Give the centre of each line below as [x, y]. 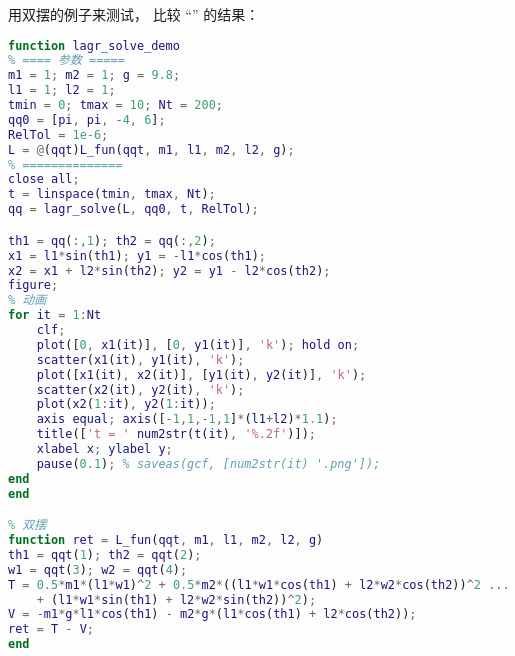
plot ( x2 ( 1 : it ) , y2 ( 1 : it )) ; [126, 404]
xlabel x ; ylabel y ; [104, 449]
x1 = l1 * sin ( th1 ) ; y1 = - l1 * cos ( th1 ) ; [137, 255]
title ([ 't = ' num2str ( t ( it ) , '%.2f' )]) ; [176, 434]
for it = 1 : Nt [55, 315]
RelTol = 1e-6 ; [58, 134]
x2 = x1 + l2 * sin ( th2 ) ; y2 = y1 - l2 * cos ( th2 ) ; [169, 270]
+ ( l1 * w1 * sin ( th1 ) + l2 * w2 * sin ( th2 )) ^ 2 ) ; [176, 599]
